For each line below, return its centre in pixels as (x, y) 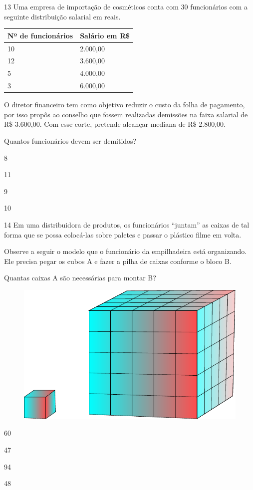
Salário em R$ (105, 35)
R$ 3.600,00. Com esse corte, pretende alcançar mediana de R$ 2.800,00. (115, 124)
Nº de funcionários (40, 35)
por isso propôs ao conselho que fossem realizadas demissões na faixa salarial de (126, 114)
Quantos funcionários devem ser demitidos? (70, 140)
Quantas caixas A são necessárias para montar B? (80, 278)
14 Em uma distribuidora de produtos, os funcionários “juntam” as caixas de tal (127, 224)
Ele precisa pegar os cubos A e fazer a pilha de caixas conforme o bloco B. (118, 261)
